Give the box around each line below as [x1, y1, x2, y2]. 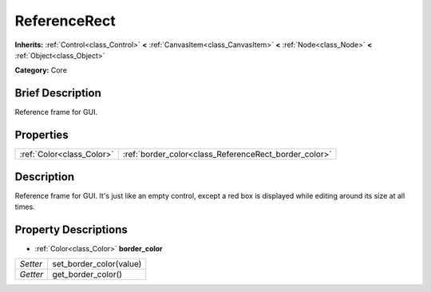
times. [14, 202, 35, 211]
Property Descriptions [14, 223, 128, 236]
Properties [14, 128, 69, 142]
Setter [19, 258, 43, 270]
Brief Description [14, 86, 101, 100]
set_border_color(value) [52, 258, 142, 270]
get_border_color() [52, 269, 123, 280]
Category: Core [14, 65, 68, 75]
